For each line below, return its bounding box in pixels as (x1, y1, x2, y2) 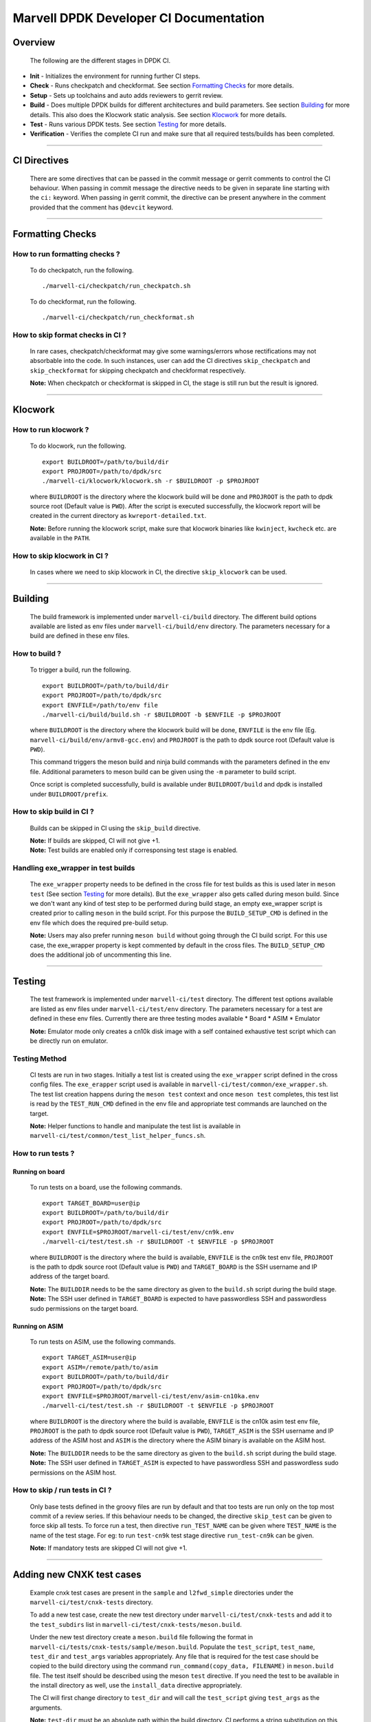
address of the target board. (30, 1272, 110, 1280)
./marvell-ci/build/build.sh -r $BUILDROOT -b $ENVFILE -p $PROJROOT (42, 710, 282, 718)
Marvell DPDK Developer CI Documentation (12, 10, 265, 25)
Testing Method (12, 1054, 67, 1064)
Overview (12, 37, 56, 48)
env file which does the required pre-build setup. (30, 918, 168, 926)
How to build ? (12, 649, 62, 658)
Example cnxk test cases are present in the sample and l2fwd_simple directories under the (30, 1588, 293, 1597)
